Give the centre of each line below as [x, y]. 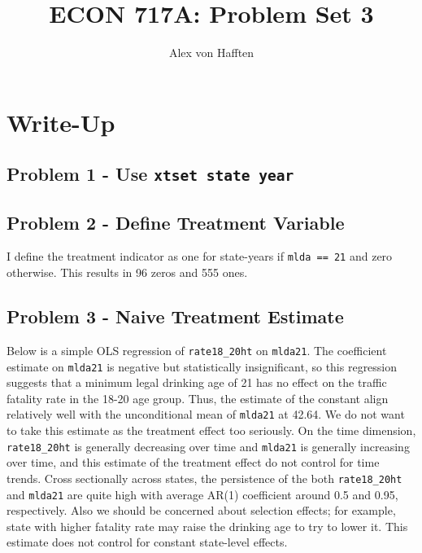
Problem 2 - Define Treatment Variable [176, 222]
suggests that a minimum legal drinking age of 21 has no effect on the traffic [197, 382]
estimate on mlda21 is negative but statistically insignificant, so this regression [202, 366]
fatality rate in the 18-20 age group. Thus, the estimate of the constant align [198, 398]
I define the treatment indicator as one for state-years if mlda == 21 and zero [200, 256]
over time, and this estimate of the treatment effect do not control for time [193, 462]
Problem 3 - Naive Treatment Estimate [175, 316]
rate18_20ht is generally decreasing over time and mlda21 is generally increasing [208, 446]
